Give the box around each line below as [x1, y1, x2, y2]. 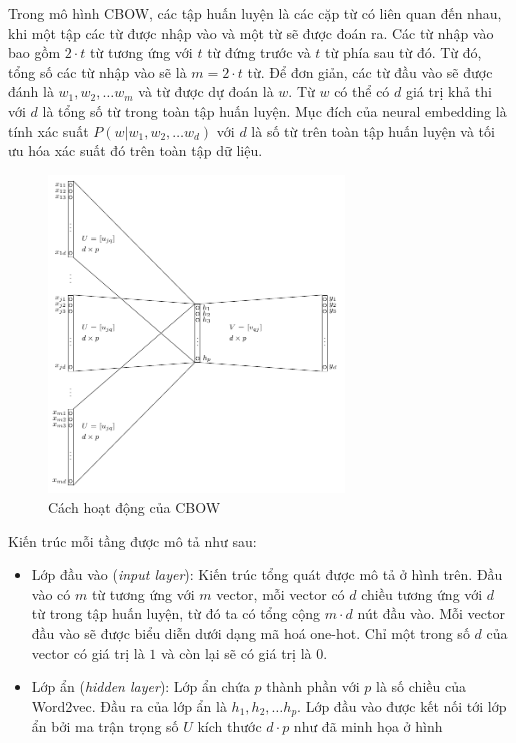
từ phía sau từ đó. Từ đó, [325, 42, 482, 63]
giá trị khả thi [405, 81, 492, 102]
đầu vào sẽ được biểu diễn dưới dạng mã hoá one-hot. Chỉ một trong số [31, 623, 470, 644]
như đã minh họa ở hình [293, 716, 443, 737]
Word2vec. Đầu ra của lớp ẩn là [31, 695, 227, 716]
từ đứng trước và [207, 42, 311, 63]
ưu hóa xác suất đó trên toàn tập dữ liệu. [8, 140, 263, 161]
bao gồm [8, 42, 61, 63]
